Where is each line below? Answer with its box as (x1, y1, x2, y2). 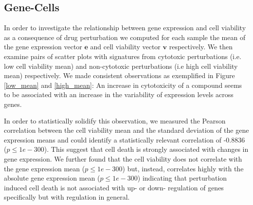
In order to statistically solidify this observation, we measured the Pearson (4, 115, 226, 125)
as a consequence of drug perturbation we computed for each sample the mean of (4, 32, 246, 42)
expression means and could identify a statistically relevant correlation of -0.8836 (4, 134, 245, 144)
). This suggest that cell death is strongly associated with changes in (44, 144, 249, 154)
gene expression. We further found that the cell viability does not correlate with (4, 153, 242, 164)
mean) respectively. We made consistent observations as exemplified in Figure (4, 70, 235, 81)
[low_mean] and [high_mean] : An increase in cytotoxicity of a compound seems (4, 80, 242, 90)
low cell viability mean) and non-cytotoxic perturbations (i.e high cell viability (4, 61, 238, 71)
